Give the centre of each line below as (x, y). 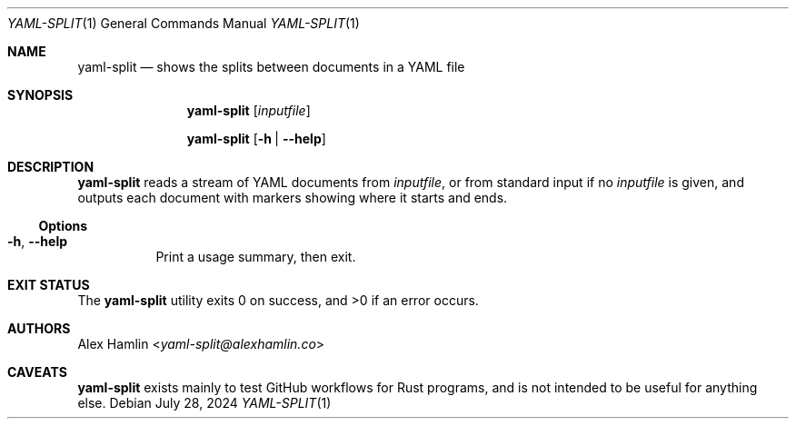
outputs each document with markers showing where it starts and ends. (293, 198)
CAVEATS (37, 372)
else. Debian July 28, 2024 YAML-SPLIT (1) (204, 403)
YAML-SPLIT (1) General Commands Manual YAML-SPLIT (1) (184, 23)
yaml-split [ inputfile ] (249, 110)
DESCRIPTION (51, 167)
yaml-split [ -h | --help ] (256, 139)
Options (63, 226)
